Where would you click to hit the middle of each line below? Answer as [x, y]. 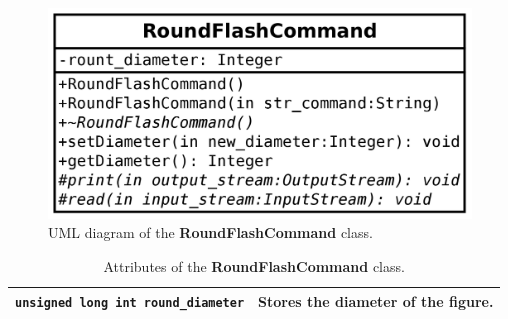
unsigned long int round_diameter [130, 302]
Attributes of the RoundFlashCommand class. [254, 265]
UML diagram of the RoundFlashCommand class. [210, 232]
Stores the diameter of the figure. [376, 300]
